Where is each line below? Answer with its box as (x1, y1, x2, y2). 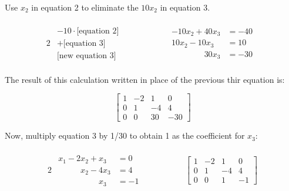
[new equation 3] (56, 51, 116, 60)
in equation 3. (160, 1, 210, 13)
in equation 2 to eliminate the (31, 1, 139, 13)
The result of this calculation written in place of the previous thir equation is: (5, 73, 285, 85)
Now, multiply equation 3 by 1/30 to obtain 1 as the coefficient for (5, 129, 245, 142)
